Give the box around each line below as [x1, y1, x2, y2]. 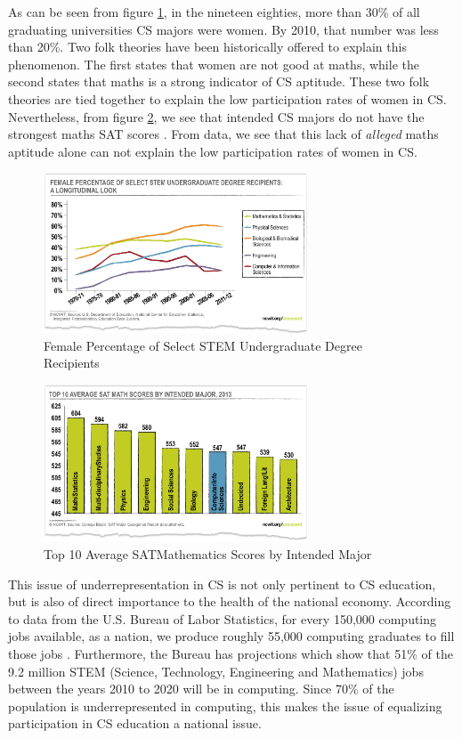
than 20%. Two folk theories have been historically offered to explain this [8, 37, 407, 56]
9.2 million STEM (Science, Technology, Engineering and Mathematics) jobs [8, 661, 424, 680]
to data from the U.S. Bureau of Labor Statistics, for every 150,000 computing [8, 609, 437, 628]
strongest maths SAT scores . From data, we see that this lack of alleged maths [8, 125, 439, 143]
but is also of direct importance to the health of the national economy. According [8, 592, 451, 611]
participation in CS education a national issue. [8, 714, 262, 733]
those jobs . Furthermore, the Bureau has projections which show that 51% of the [8, 644, 453, 662]
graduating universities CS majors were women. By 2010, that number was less [8, 20, 439, 38]
